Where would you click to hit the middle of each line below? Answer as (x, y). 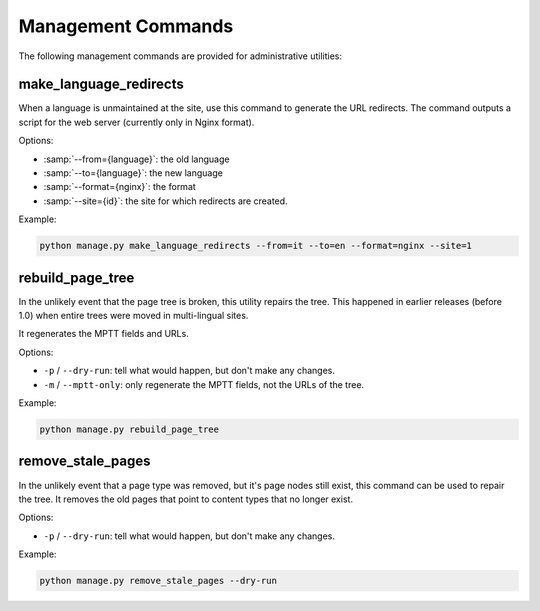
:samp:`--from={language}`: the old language (136, 159)
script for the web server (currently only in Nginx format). (136, 122)
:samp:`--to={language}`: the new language (133, 173)
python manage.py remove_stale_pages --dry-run (158, 581)
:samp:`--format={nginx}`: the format (120, 187)
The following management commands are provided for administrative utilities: (180, 56)
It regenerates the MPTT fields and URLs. (103, 334)
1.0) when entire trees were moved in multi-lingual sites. (133, 316)
